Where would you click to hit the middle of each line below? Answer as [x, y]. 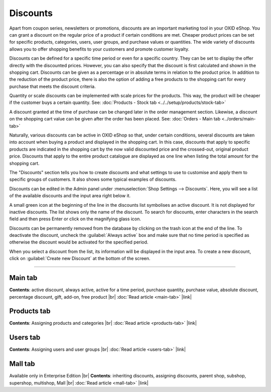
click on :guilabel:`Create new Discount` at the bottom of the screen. [80, 258]
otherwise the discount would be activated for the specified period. [79, 242]
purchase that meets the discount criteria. [52, 86]
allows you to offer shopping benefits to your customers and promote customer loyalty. [99, 49]
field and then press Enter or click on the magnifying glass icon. [75, 219]
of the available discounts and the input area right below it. [70, 196]
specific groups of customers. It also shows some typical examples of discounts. [93, 179]
